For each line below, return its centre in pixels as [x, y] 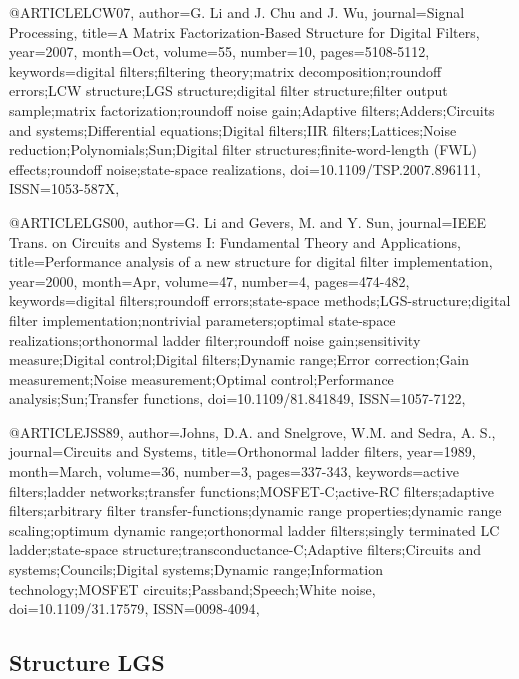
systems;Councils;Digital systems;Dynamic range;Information [196, 569]
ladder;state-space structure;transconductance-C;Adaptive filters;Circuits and [245, 549]
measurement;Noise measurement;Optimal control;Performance [201, 378]
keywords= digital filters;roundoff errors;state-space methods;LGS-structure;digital [260, 300]
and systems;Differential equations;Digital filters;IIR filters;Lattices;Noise [233, 129]
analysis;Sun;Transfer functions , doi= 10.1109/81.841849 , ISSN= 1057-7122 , [237, 398]
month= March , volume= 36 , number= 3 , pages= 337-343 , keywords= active [234, 471]
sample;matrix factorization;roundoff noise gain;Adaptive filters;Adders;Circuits [252, 109]
